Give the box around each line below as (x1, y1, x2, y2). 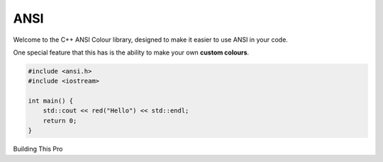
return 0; (43, 117, 77, 125)
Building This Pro (13, 145, 63, 154)
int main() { (28, 97, 74, 105)
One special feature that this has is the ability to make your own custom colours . (13, 48, 250, 57)
